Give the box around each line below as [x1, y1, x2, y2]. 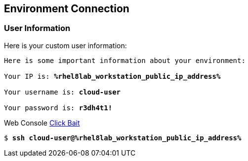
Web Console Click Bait [4, 118, 80, 127]
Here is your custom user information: [4, 41, 127, 50]
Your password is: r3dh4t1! [4, 103, 113, 112]
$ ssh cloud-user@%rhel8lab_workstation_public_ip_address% [4, 133, 242, 142]
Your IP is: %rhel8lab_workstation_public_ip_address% [4, 72, 221, 80]
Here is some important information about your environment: [4, 56, 246, 64]
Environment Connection [4, 2, 129, 15]
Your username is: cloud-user [4, 88, 121, 96]
